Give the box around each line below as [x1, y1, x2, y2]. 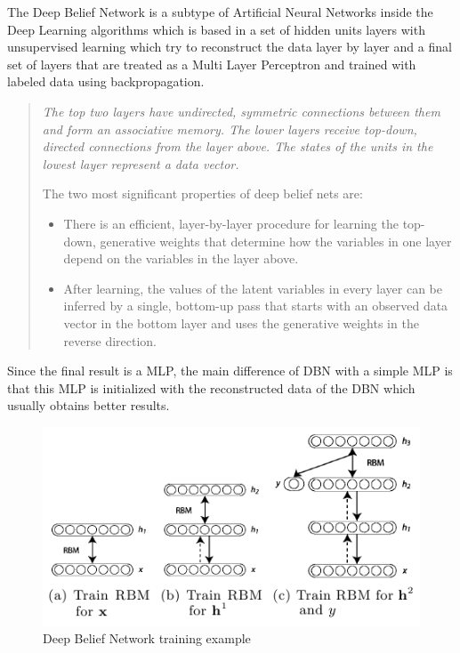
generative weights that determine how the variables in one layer [100, 231, 452, 250]
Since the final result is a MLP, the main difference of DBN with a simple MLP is [7, 361, 453, 380]
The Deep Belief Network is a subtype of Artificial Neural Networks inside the [7, 3, 433, 20]
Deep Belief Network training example [43, 629, 251, 648]
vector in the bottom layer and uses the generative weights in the [63, 313, 419, 332]
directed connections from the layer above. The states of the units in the [42, 137, 433, 156]
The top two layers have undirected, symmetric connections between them [42, 101, 440, 120]
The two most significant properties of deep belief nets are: [42, 184, 363, 203]
